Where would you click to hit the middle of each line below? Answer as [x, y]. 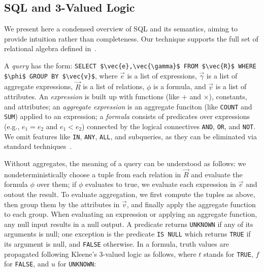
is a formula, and [180, 86]
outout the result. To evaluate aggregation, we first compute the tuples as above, [130, 194]
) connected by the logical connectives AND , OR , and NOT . [169, 126]
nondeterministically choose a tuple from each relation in [93, 174]
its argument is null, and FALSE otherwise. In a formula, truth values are [117, 244]
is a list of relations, [114, 86]
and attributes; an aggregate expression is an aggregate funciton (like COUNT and [128, 106]
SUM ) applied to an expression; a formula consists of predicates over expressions [127, 116]
